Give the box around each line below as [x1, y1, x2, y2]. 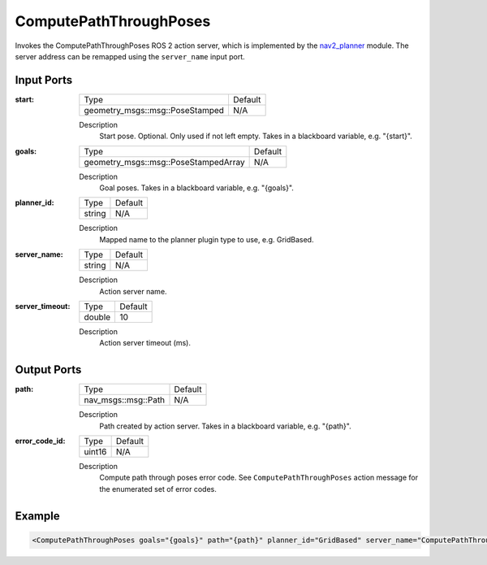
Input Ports [15, 73, 73, 87]
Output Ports [15, 363, 82, 377]
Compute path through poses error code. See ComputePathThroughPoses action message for [99, 472, 418, 483]
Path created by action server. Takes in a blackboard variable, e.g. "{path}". [99, 421, 352, 431]
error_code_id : [15, 436, 66, 446]
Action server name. [99, 286, 167, 296]
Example [15, 509, 60, 523]
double [84, 311, 111, 323]
